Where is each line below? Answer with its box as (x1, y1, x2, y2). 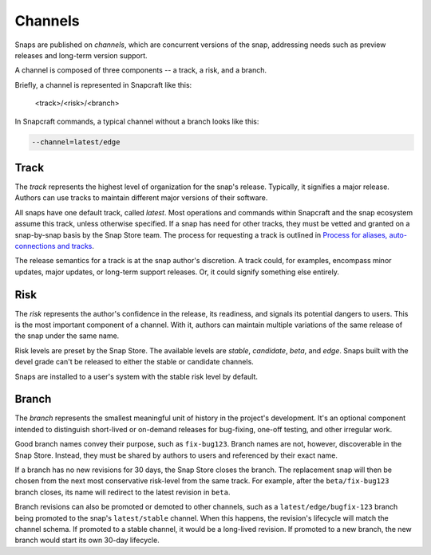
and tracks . (57, 241, 95, 250)
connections (14, 241, 56, 250)
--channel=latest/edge (31, 138, 121, 147)
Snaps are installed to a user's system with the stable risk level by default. (14, 372, 259, 381)
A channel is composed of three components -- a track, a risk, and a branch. (14, 65, 267, 75)
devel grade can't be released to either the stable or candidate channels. (14, 357, 255, 367)
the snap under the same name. (14, 331, 120, 340)
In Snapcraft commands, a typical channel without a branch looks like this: (14, 116, 259, 126)
